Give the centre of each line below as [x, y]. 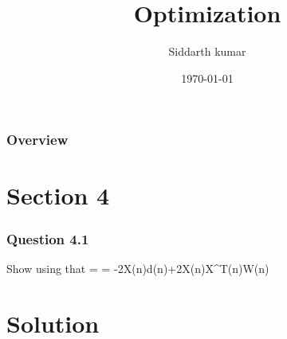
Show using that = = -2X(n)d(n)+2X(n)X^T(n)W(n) [138, 268]
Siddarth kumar [207, 51]
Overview [37, 140]
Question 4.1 [48, 238]
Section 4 [58, 195]
